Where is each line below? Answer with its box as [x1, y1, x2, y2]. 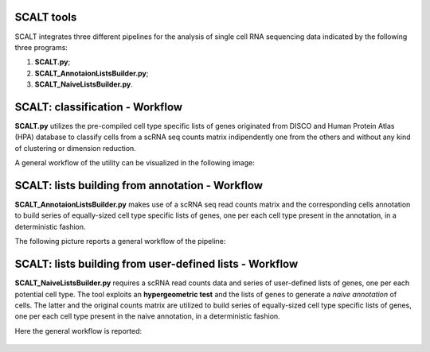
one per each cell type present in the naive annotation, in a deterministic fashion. [14, 311, 280, 321]
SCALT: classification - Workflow [14, 100, 183, 114]
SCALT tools [14, 10, 77, 24]
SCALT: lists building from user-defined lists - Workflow [14, 257, 299, 271]
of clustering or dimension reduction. [14, 143, 137, 153]
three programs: [14, 42, 68, 52]
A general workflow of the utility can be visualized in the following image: [14, 158, 255, 168]
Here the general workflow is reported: [14, 326, 143, 335]
